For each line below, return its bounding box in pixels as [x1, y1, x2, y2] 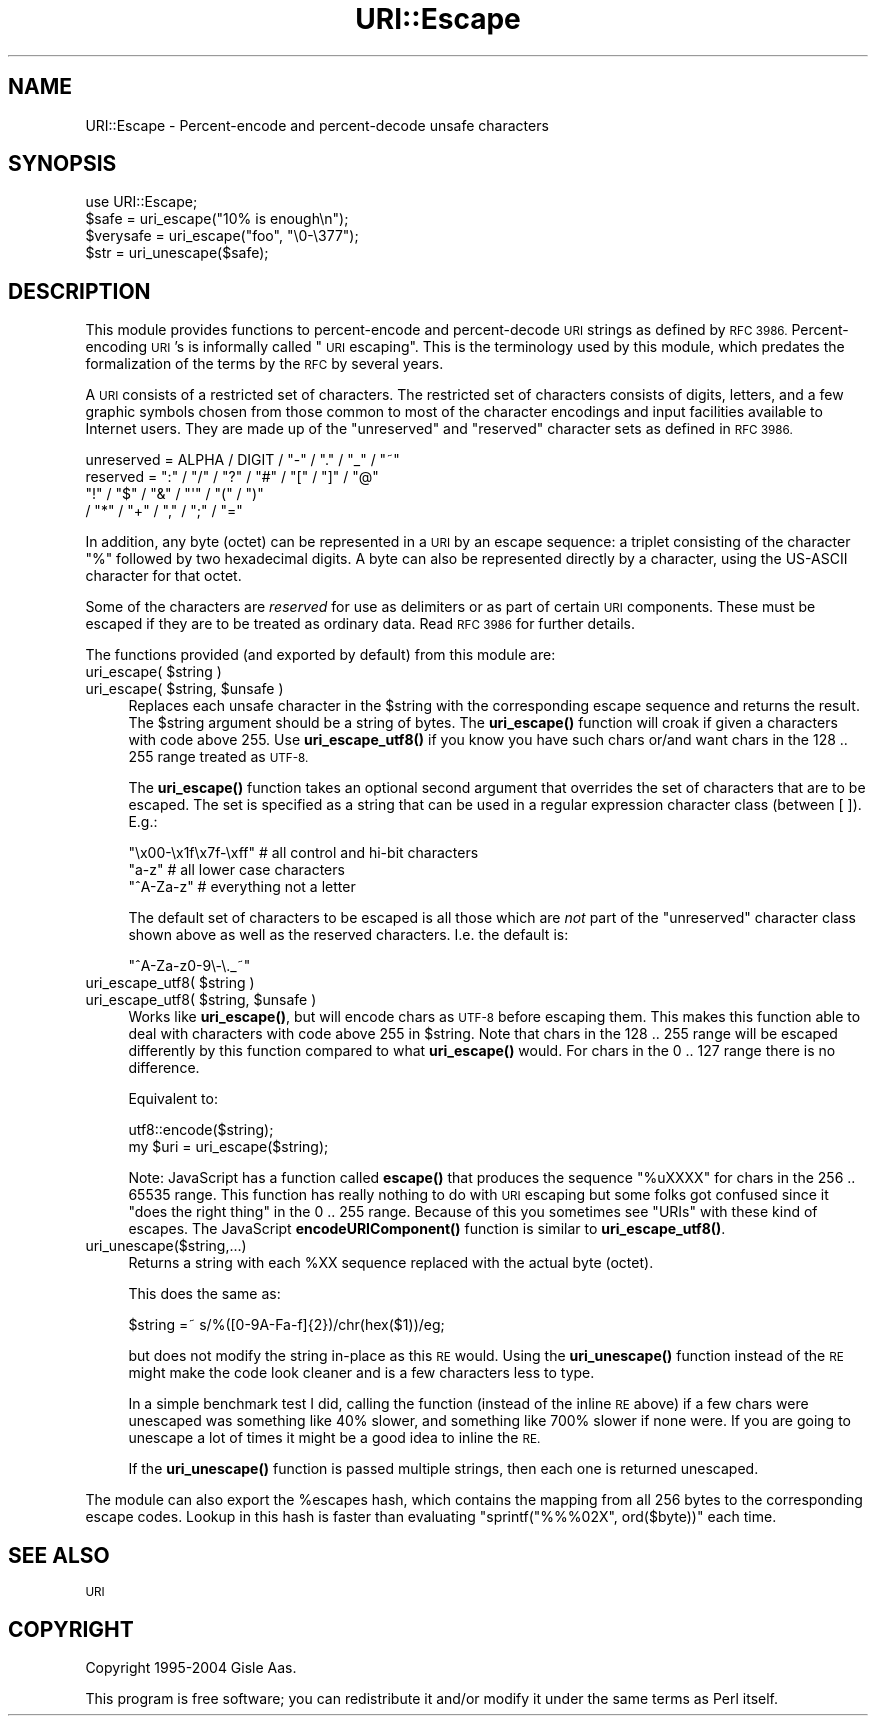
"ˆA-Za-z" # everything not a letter [128, 878, 356, 896]
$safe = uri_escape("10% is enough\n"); [85, 210, 349, 228]
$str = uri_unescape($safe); [85, 244, 269, 262]
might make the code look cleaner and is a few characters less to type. [128, 1364, 595, 1382]
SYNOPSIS [8, 151, 117, 177]
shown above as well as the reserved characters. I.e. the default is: [128, 926, 569, 944]
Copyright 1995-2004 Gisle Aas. [85, 1658, 297, 1676]
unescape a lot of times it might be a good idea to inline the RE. [128, 1429, 541, 1447]
